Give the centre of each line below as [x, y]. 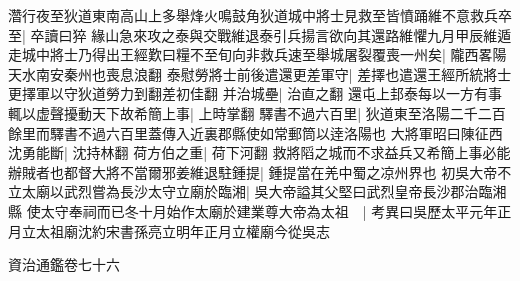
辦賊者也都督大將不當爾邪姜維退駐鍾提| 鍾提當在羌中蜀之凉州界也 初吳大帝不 [260, 171]
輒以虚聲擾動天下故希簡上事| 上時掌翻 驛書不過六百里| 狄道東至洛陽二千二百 [257, 112]
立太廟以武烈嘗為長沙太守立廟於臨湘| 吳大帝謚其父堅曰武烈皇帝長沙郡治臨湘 [257, 191]
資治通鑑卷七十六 [64, 264]
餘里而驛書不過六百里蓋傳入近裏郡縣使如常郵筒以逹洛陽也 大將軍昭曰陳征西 [255, 132]
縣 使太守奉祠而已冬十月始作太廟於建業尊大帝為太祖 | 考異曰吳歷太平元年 [253, 210]
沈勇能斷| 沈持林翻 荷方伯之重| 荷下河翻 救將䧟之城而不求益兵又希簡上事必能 [259, 152]
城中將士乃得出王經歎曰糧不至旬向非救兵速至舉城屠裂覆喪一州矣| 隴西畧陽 [264, 54]
